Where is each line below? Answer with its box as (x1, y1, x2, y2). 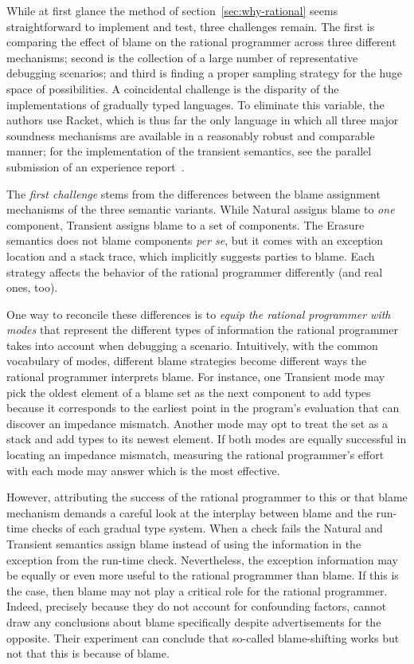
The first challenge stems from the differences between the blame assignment (6, 185, 381, 202)
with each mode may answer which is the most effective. (6, 462, 280, 478)
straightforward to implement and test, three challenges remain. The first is (6, 18, 375, 34)
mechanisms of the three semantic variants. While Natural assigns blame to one (6, 201, 395, 218)
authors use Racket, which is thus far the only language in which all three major (6, 112, 399, 128)
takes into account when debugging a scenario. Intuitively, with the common (6, 336, 378, 353)
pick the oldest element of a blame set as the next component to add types (6, 383, 371, 400)
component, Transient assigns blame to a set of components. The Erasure (6, 216, 365, 233)
